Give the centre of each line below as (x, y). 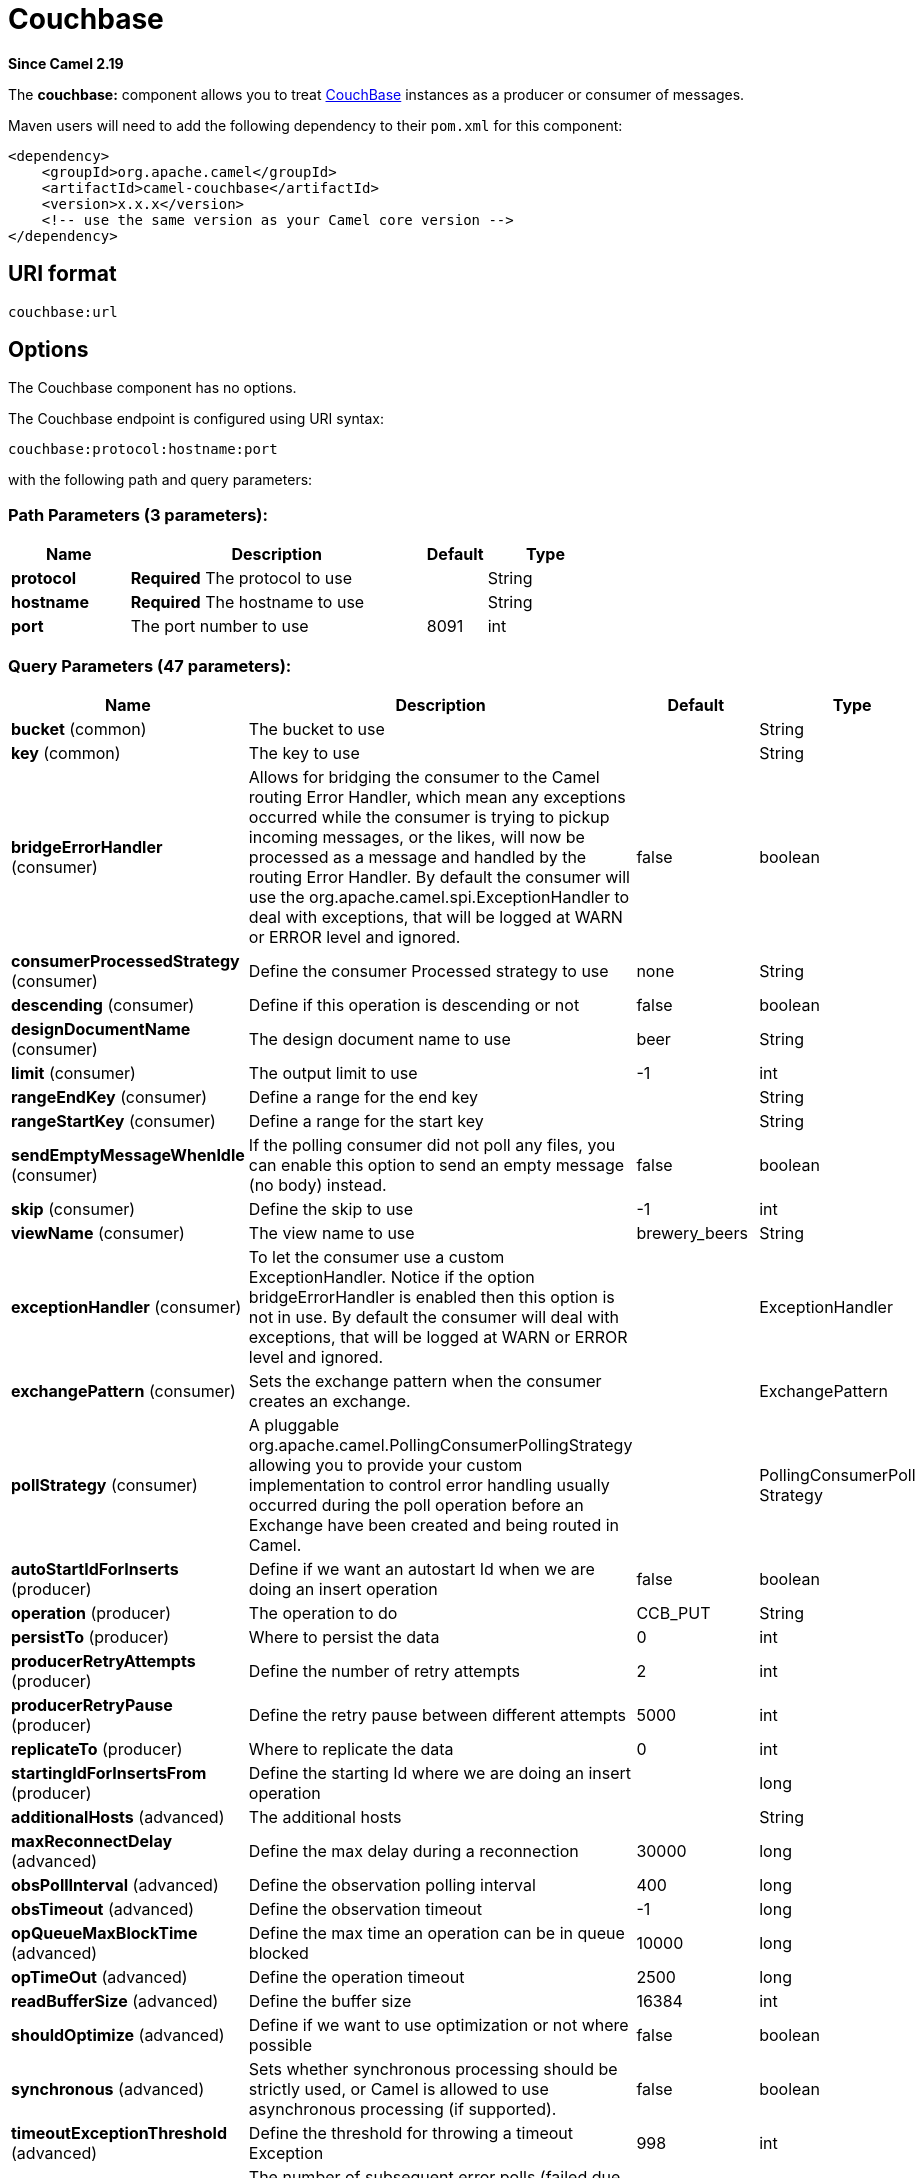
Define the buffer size (330, 2000)
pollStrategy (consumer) (104, 1484)
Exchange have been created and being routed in (434, 1524)
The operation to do (323, 1612)
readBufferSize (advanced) (115, 2000)
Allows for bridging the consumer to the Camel (424, 776)
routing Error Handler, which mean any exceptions (437, 796)
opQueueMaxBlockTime (104, 1932)
